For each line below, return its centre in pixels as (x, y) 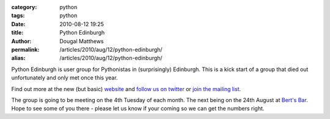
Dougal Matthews (82, 41)
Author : (21, 41)
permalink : (25, 49)
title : (17, 33)
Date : (18, 24)
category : (24, 7)
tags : (18, 16)
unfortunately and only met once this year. (65, 78)
